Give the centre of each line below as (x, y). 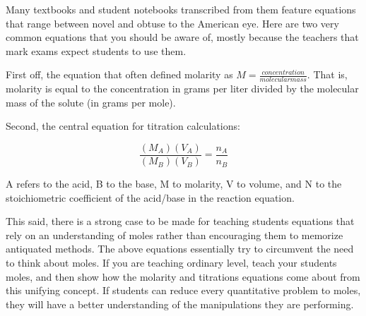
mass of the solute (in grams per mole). (91, 102)
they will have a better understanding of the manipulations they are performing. (180, 304)
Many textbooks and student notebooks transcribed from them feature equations (181, 9)
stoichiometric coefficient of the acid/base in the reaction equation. (150, 197)
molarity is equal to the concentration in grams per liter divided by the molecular (182, 89)
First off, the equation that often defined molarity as (119, 74)
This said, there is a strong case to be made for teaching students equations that (180, 221)
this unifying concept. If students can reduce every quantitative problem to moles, (183, 290)
